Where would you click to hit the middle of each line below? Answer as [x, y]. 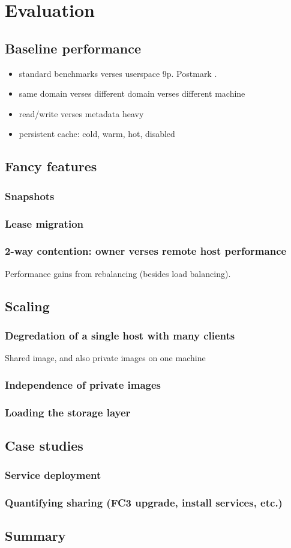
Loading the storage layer [68, 412]
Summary [35, 536]
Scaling [27, 306]
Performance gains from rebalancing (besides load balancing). [118, 273]
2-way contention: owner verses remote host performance [146, 251]
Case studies [44, 445]
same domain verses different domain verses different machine [132, 93]
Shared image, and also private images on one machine [105, 358]
